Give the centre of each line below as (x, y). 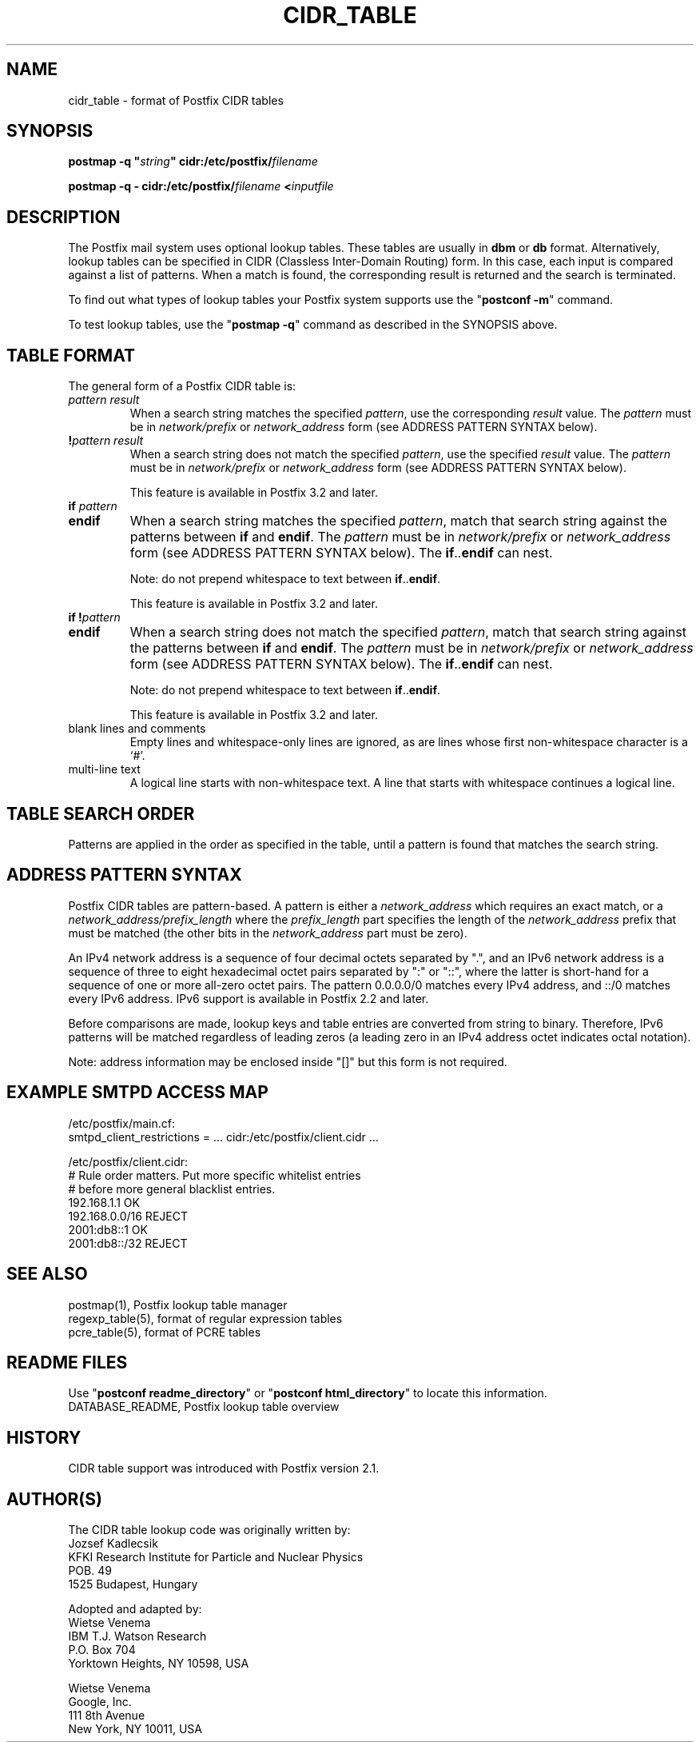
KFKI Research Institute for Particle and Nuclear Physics (216, 1557)
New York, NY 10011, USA (135, 1729)
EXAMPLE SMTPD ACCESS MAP (137, 1093)
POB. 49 (90, 1571)
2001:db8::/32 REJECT (128, 1243)
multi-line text (104, 769)
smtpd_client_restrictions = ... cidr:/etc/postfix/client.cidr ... (223, 1137)
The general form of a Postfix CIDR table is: (182, 386)
